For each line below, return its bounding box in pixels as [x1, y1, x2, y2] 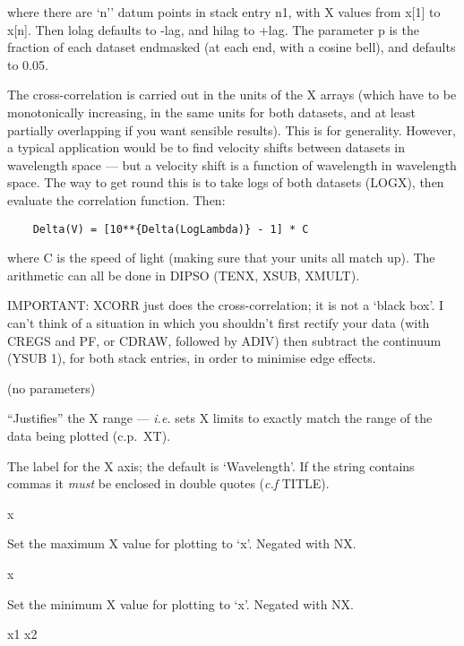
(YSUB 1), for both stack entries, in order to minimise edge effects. [7, 349, 376, 367]
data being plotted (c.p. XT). [7, 426, 171, 444]
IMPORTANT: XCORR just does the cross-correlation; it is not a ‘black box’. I [7, 296, 443, 314]
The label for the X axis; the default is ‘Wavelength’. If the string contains [7, 456, 415, 475]
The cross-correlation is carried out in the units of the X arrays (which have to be [7, 85, 457, 104]
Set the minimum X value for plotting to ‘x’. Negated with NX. [7, 594, 354, 613]
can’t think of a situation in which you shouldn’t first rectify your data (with [7, 313, 430, 332]
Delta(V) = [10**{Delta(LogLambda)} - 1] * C [32, 222, 309, 236]
